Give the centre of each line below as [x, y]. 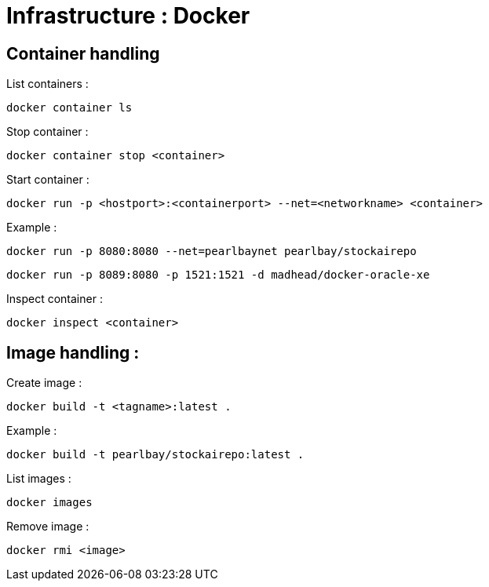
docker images [49, 503]
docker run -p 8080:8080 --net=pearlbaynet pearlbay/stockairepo [212, 252]
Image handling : [73, 352]
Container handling [83, 53]
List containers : [47, 84]
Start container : [48, 180]
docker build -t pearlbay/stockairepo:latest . [155, 455]
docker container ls [69, 108]
